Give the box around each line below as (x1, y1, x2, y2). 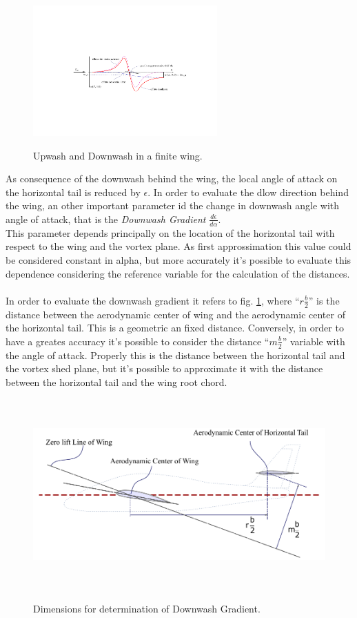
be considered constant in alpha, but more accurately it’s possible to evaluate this (6, 252, 351, 267)
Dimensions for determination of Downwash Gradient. (33, 601, 261, 615)
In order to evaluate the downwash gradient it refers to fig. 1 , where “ (6, 293, 300, 307)
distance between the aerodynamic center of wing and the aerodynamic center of (6, 307, 345, 321)
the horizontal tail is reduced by (6, 184, 141, 199)
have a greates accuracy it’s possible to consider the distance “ (6, 334, 269, 348)
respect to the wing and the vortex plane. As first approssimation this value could (6, 239, 351, 253)
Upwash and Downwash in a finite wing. (33, 148, 203, 162)
